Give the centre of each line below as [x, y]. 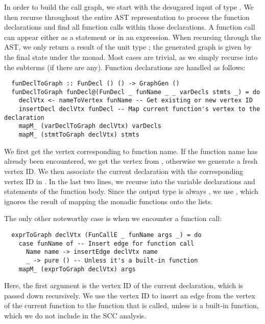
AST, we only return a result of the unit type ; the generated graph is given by [128, 47]
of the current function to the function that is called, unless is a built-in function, [131, 305]
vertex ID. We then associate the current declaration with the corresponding [124, 171]
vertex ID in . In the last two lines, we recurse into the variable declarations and [130, 181]
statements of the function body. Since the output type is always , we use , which [131, 191]
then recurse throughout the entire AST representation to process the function [127, 17]
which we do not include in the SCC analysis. [75, 315]
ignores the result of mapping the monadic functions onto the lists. [109, 201]
